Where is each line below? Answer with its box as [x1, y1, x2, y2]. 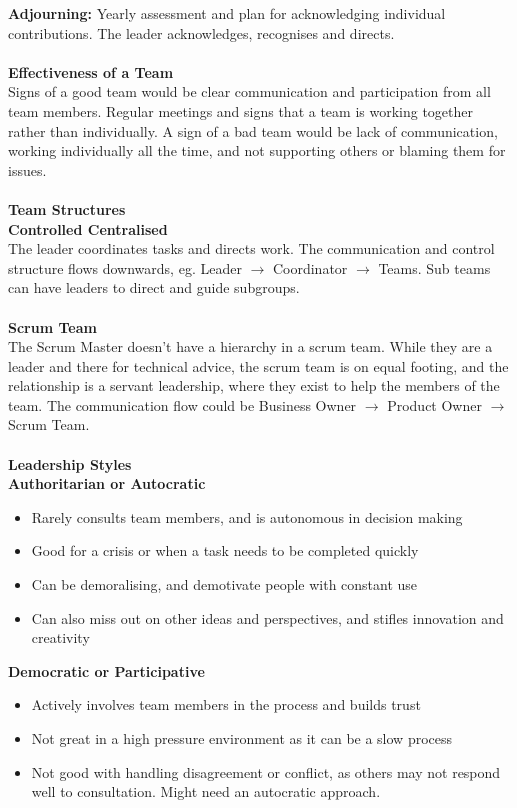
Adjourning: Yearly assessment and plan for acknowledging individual [8, 3, 446, 23]
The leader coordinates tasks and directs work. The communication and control [8, 238, 495, 259]
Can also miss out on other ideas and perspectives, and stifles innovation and [31, 607, 504, 628]
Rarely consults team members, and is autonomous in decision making [31, 506, 463, 527]
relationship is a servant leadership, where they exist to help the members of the [8, 375, 500, 396]
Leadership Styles [8, 453, 132, 474]
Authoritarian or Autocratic [8, 473, 206, 494]
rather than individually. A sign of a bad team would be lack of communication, [8, 120, 498, 141]
